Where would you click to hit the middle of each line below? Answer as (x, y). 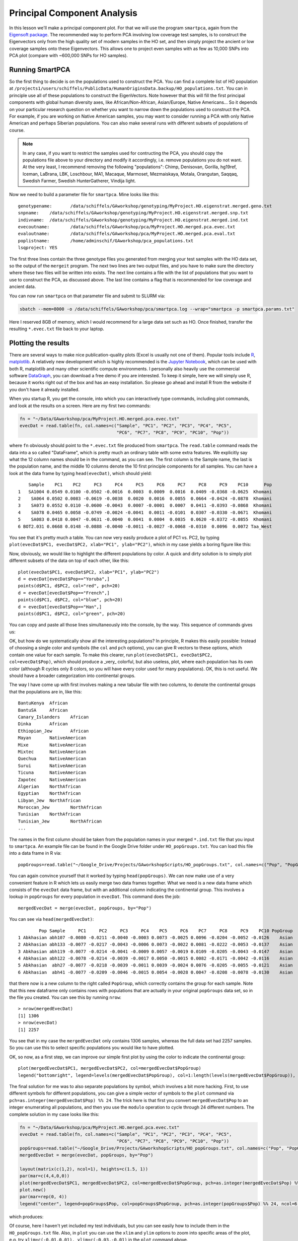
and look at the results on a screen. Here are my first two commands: (80, 406)
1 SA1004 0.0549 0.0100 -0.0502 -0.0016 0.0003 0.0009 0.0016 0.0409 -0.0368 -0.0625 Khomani (145, 492)
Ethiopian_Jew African (53, 731)
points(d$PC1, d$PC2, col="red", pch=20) (69, 586)
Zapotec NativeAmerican (52, 780)
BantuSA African (43, 710)
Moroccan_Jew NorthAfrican (60, 807)
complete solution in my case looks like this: (54, 1114)
